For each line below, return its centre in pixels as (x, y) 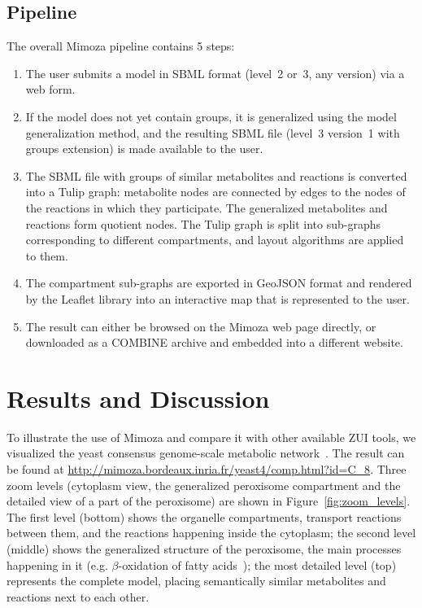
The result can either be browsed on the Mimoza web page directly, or (201, 326)
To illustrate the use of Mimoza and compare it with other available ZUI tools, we (211, 437)
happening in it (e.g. (57, 564)
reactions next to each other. (78, 596)
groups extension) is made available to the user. (144, 149)
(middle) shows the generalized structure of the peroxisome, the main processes (204, 548)
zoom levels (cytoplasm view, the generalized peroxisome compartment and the (204, 485)
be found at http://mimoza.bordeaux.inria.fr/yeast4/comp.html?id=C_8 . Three (207, 469)
